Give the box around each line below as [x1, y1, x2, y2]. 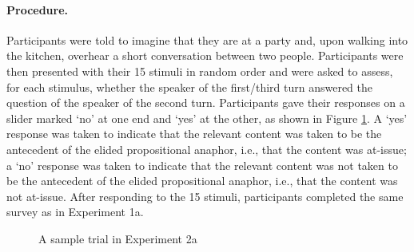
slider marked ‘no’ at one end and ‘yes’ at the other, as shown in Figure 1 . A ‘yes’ [6, 109, 408, 126]
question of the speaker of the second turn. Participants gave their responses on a [6, 94, 405, 111]
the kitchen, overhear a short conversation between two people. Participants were [6, 47, 404, 64]
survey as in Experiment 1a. [6, 203, 144, 220]
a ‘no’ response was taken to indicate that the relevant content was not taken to [6, 156, 398, 173]
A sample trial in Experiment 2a [38, 230, 197, 246]
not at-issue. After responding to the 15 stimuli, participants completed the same [6, 187, 404, 204]
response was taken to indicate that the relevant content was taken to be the [6, 125, 382, 142]
